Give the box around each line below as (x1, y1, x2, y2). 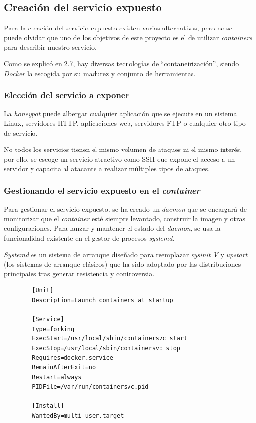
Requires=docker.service (32, 354, 113, 362)
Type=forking (32, 325, 75, 332)
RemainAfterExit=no (32, 364, 96, 371)
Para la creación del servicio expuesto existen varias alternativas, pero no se (4, 23, 233, 33)
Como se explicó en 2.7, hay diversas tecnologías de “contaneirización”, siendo (4, 58, 239, 68)
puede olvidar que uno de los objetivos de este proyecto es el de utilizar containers (4, 32, 252, 42)
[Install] (32, 402, 64, 410)
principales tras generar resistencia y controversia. (4, 268, 155, 278)
